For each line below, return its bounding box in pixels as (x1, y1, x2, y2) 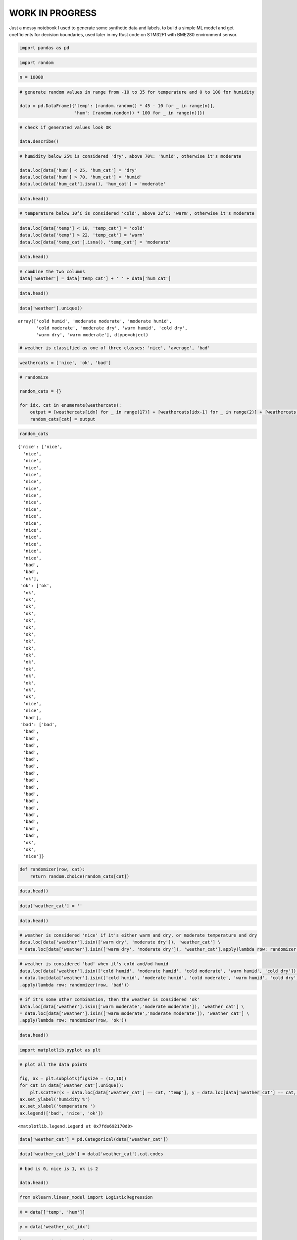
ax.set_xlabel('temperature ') (19, 1104, 96, 1109)
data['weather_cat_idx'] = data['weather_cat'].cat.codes (19, 1151, 163, 1157)
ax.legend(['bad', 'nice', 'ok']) (19, 1110, 103, 1116)
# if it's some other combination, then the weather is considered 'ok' (19, 997, 200, 1002)
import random (19, 60, 54, 65)
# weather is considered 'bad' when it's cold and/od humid (19, 961, 169, 967)
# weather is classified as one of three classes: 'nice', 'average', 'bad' (19, 345, 210, 351)
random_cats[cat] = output (30, 416, 96, 422)
